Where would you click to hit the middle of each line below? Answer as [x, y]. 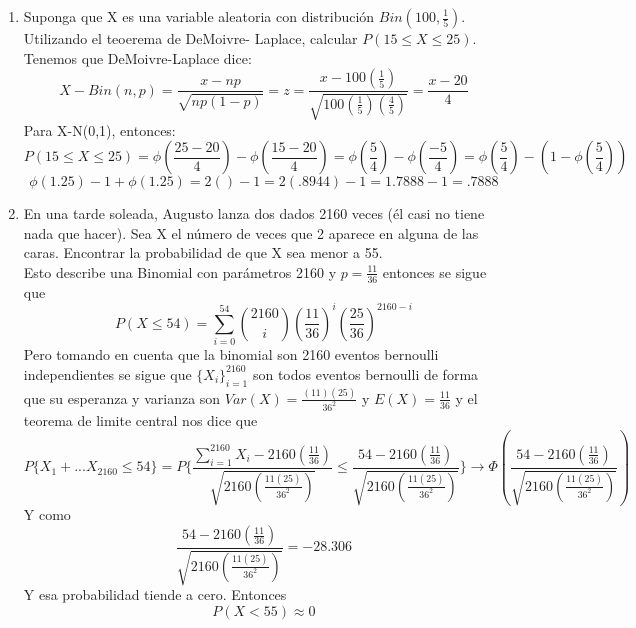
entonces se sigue [434, 271]
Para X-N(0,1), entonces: [99, 129]
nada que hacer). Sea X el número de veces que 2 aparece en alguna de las [251, 232]
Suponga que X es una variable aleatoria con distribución [199, 16]
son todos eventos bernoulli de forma [365, 373]
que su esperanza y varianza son [122, 397]
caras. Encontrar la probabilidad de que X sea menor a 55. [203, 252]
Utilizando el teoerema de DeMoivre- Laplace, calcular [190, 38]
